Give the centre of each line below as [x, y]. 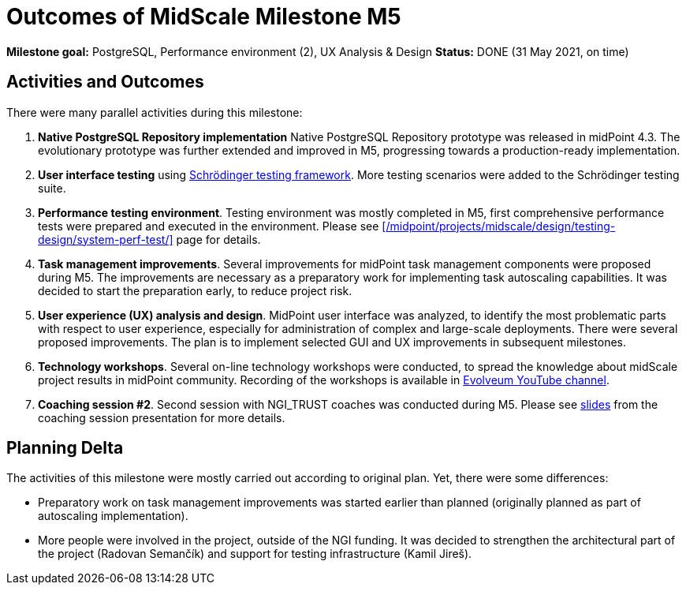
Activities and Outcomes [105, 82]
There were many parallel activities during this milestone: [155, 112]
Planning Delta [65, 448]
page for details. [218, 239]
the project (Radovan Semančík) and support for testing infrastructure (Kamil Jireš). [255, 554]
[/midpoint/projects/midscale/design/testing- [499, 226]
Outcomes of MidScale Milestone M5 [204, 17]
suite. [52, 188]
